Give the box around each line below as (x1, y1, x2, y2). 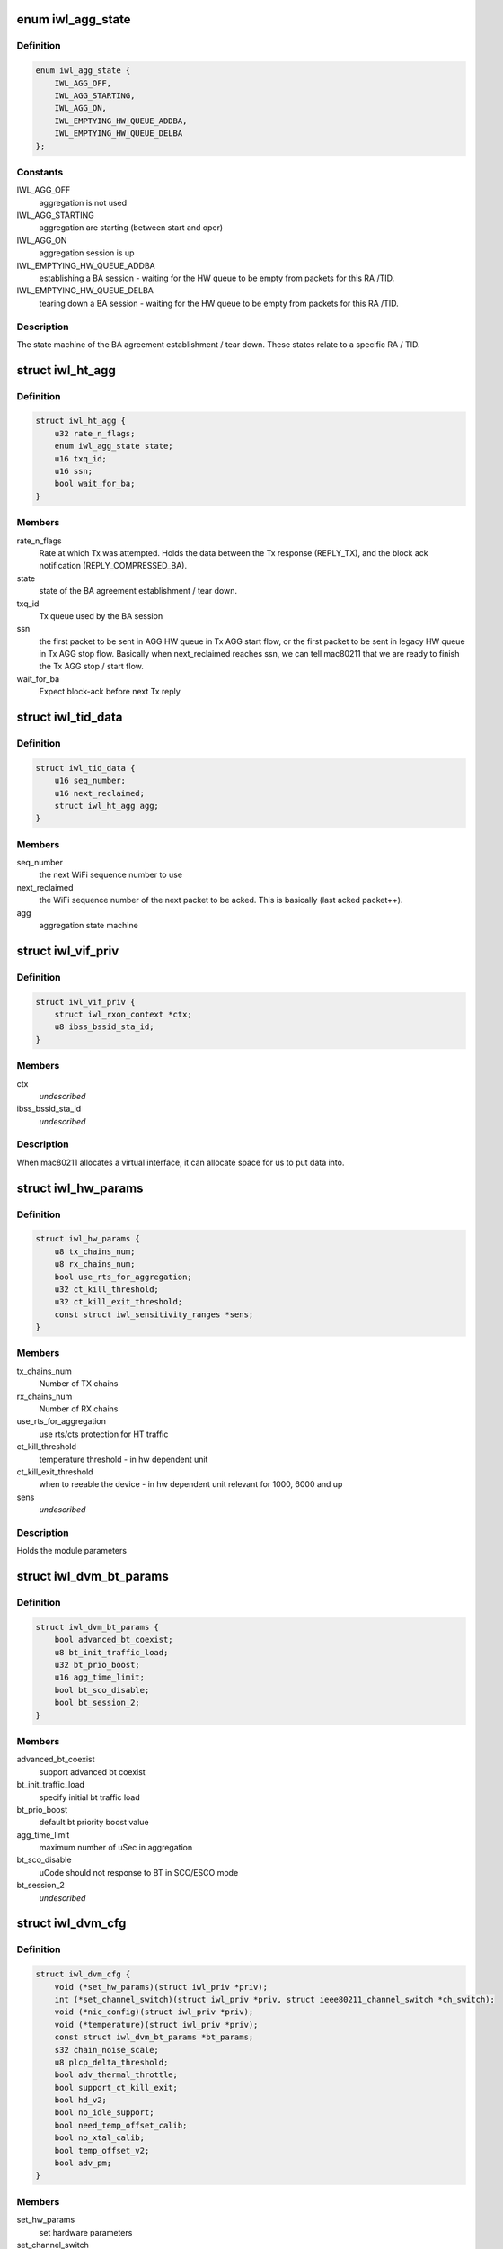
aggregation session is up (39, 247, 135, 258)
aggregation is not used (39, 197, 128, 208)
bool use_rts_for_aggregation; (54, 1271, 192, 1282)
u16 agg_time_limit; (54, 1672, 146, 1682)
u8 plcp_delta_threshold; (54, 2056, 169, 2067)
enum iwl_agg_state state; (54, 441, 174, 452)
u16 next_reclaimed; (54, 788, 146, 798)
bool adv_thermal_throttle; (54, 2070, 179, 2080)
